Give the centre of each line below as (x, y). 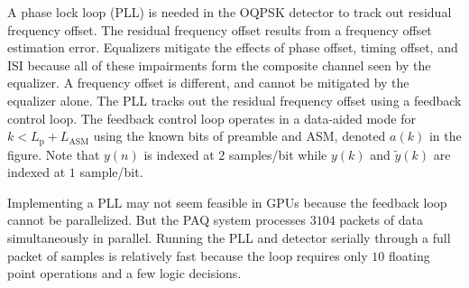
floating (409, 255)
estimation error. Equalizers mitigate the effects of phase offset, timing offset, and (233, 47)
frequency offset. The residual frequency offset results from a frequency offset (220, 29)
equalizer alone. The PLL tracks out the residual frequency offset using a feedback (234, 100)
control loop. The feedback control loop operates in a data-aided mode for (212, 118)
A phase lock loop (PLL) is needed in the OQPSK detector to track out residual (230, 12)
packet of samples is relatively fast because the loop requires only (188, 255)
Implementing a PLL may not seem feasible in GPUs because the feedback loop (227, 202)
